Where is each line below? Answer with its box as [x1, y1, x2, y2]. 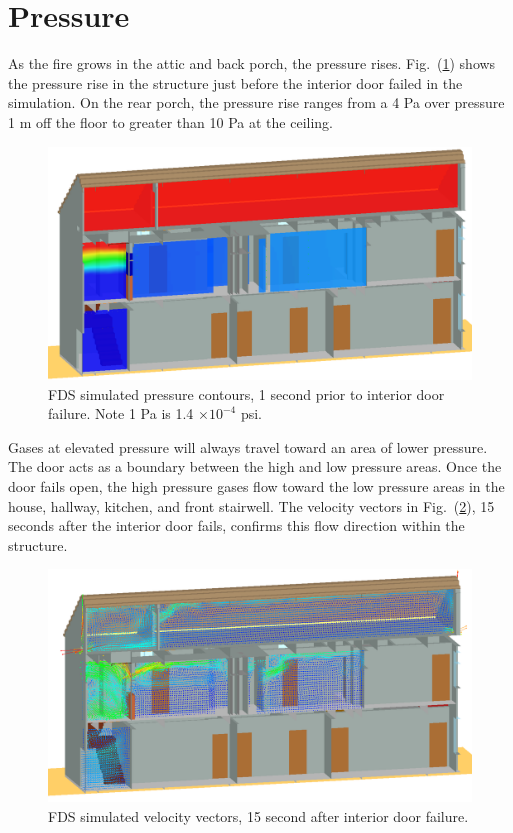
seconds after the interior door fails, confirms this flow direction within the [8, 515, 465, 536]
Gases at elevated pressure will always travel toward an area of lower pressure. [8, 436, 488, 457]
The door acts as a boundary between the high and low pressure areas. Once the [8, 456, 502, 477]
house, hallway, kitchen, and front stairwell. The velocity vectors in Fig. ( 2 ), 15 [8, 495, 495, 516]
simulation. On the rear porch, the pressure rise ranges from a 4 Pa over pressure [8, 92, 505, 113]
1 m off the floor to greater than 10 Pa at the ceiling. [8, 111, 334, 132]
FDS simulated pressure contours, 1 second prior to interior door [48, 383, 445, 404]
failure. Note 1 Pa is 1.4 [48, 403, 194, 424]
